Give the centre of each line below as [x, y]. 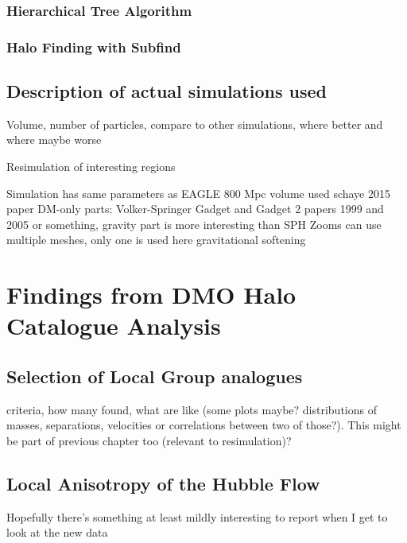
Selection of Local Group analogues [155, 376]
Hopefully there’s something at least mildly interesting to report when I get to [197, 516]
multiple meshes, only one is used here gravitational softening [156, 240]
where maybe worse [54, 140]
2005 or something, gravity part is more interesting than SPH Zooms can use [194, 224]
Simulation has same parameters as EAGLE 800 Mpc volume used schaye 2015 [198, 193]
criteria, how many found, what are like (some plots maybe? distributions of [192, 409]
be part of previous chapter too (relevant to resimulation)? [149, 440]
